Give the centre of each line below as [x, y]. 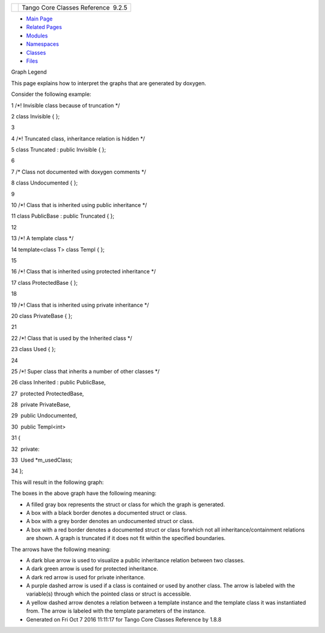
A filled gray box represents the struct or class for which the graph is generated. [125, 504]
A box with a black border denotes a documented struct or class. [107, 512]
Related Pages [44, 27]
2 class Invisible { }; [36, 116]
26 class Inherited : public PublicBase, [58, 383]
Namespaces [43, 44]
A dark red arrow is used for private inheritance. [86, 577]
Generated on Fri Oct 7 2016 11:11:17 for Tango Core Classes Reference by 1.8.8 [124, 619]
